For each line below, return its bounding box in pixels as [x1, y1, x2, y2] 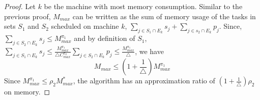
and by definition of [74, 33, 135, 43]
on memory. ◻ [4, 86, 50, 97]
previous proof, [4, 11, 51, 21]
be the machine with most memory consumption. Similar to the [44, 1, 243, 11]
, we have [135, 45, 164, 56]
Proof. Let [4, 1, 36, 11]
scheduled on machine [51, 21, 119, 31]
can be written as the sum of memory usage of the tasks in [72, 11, 256, 21]
